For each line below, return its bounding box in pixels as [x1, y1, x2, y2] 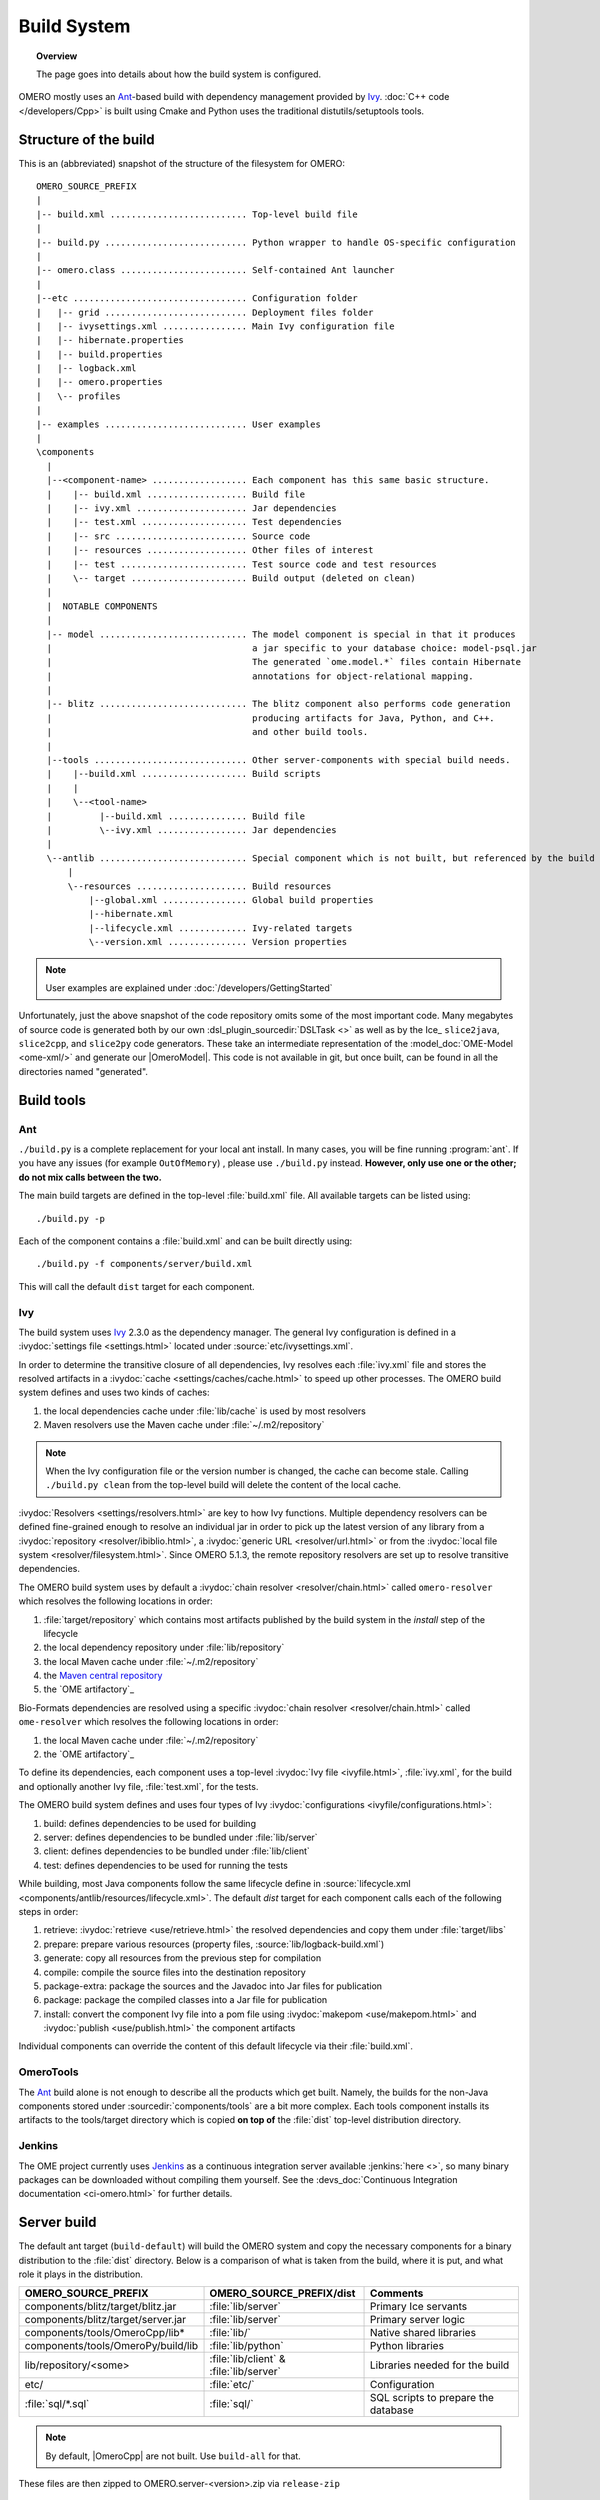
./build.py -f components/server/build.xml [36, 1258, 253, 1270]
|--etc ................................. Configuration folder [36, 293, 359, 304]
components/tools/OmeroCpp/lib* [24, 2326, 185, 2340]
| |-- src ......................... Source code [46, 530, 311, 542]
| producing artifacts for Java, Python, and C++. [46, 712, 495, 724]
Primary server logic [370, 2313, 465, 2327]
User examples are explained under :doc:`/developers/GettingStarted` [45, 981, 334, 994]
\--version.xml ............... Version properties [88, 936, 348, 948]
